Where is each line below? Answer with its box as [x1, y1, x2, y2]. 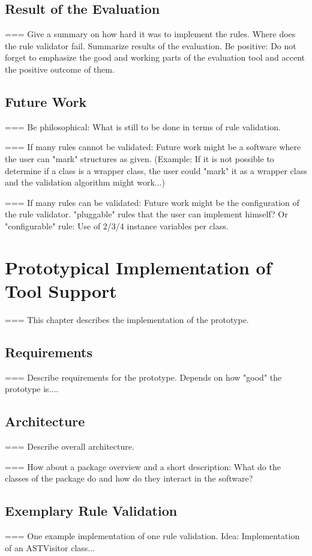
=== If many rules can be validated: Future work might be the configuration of [5, 196, 299, 208]
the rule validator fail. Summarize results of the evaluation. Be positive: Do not [5, 39, 296, 52]
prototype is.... [5, 382, 59, 395]
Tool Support [5, 278, 117, 303]
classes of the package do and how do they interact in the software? [5, 472, 253, 485]
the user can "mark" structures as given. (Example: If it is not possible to [5, 152, 274, 165]
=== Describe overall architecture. [5, 440, 134, 453]
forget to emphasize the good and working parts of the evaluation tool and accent [5, 51, 305, 64]
